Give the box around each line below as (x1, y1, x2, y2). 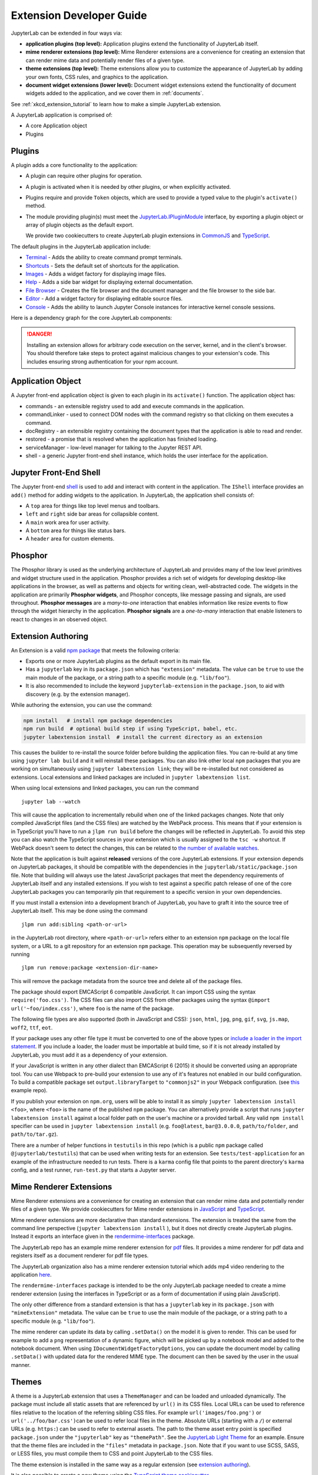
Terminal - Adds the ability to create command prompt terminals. (25, 254, 183, 261)
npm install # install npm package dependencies (23, 717, 173, 724)
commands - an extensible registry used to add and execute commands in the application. (25, 402, 245, 409)
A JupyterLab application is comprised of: (11, 112, 113, 119)
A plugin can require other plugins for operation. (25, 172, 143, 179)
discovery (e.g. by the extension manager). (25, 690, 130, 697)
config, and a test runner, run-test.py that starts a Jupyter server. (11, 1166, 176, 1174)
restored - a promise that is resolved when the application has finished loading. (25, 435, 218, 442)
